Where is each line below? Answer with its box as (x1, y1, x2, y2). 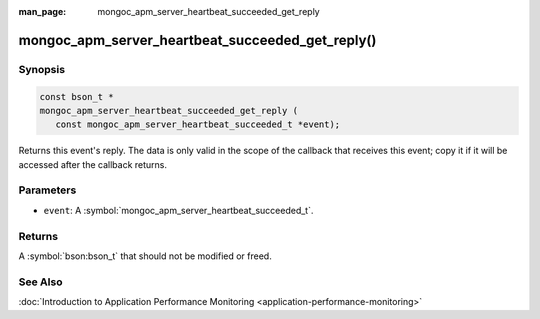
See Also (18, 275, 63, 289)
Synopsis (18, 62, 65, 76)
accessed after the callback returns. (18, 158, 168, 170)
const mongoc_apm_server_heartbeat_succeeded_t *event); (55, 119, 341, 130)
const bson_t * (39, 91, 114, 102)
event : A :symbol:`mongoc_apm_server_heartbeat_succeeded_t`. (43, 204, 314, 216)
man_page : (18, 6, 67, 17)
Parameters (18, 183, 77, 197)
